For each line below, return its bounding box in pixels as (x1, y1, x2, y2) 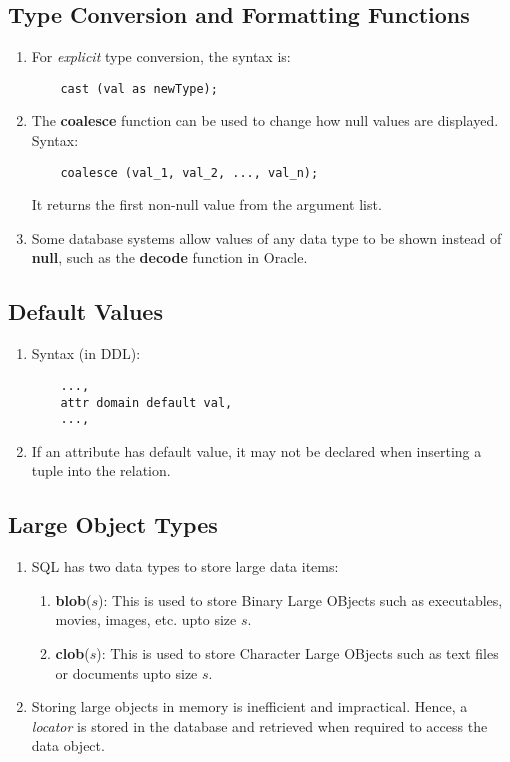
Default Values (8, 296, 163, 327)
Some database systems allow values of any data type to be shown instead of (31, 227, 502, 248)
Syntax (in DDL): (31, 343, 141, 364)
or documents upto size (55, 662, 198, 683)
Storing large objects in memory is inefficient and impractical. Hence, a (31, 696, 468, 717)
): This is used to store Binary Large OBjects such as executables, (98, 589, 503, 610)
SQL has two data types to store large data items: (31, 556, 339, 577)
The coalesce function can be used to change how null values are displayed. (31, 110, 499, 131)
